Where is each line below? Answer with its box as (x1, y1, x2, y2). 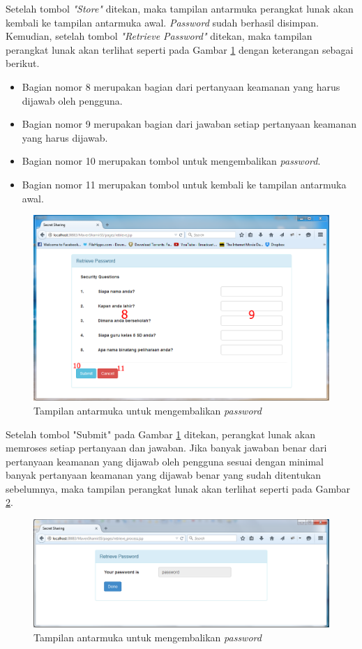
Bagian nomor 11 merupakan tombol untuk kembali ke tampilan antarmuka (22, 177, 347, 191)
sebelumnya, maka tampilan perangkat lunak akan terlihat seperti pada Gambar (6, 481, 350, 495)
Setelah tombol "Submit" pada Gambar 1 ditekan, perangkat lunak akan (6, 426, 315, 441)
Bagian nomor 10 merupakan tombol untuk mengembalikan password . (22, 154, 321, 168)
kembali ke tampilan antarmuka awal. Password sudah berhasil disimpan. (6, 15, 319, 29)
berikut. (6, 56, 40, 70)
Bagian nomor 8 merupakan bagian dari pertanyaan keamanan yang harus (22, 79, 340, 94)
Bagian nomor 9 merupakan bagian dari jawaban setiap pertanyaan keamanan (22, 117, 356, 131)
